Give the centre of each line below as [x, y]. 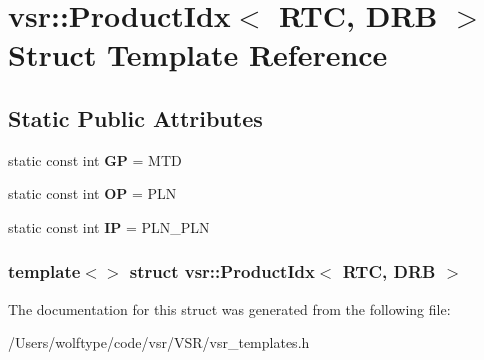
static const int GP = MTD [95, 159]
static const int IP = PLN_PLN [109, 226]
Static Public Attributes [135, 117]
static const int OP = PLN [92, 193]
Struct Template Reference [198, 54]
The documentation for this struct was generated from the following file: [229, 308]
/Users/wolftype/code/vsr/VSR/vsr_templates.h [159, 342]
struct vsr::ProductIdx [222, 271]
